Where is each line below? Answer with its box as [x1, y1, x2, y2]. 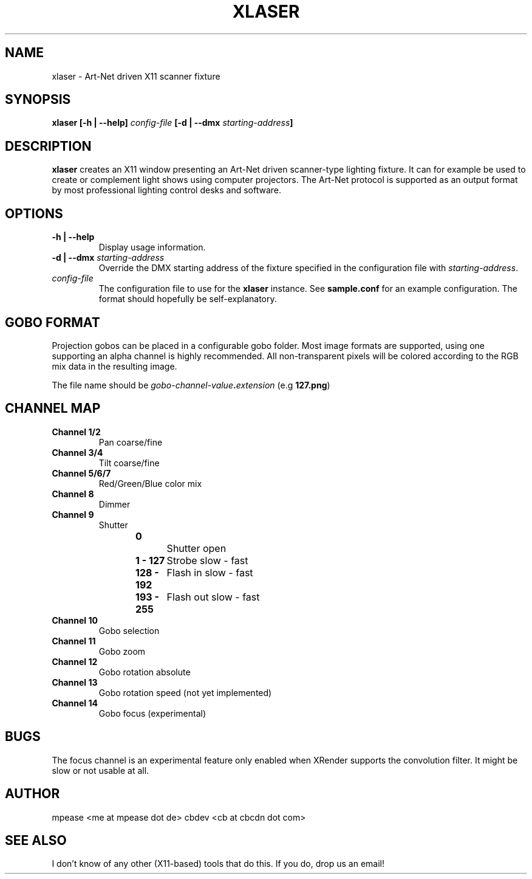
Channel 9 [52, 509, 94, 520]
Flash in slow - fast [166, 566, 253, 579]
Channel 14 [52, 697, 98, 708]
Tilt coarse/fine [98, 457, 160, 468]
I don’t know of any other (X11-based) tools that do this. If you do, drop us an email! [52, 858, 385, 869]
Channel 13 [52, 677, 98, 688]
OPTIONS [5, 205, 63, 221]
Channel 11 [52, 635, 96, 646]
